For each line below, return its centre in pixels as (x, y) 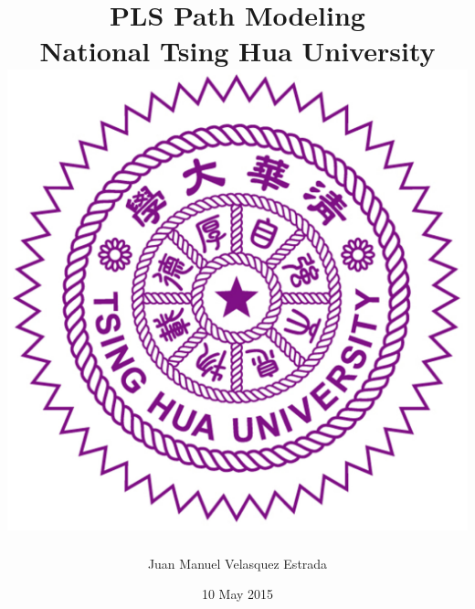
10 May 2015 (237, 594)
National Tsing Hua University (237, 51)
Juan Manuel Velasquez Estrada (237, 563)
